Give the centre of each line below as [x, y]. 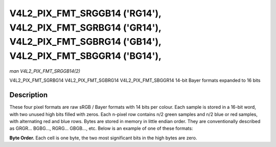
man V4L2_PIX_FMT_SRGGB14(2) [45, 71]
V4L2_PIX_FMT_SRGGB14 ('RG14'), [85, 13]
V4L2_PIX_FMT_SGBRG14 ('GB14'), [85, 42]
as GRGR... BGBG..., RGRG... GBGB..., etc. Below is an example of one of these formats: [101, 128]
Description [29, 95]
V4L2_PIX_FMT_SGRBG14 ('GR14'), [85, 27]
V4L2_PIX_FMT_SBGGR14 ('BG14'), [86, 56]
